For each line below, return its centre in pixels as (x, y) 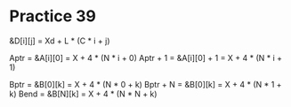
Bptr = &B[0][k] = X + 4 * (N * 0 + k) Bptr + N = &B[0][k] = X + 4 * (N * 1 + (145, 84)
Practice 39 (53, 16)
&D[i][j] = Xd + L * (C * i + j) (60, 41)
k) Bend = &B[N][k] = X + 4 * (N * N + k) (83, 94)
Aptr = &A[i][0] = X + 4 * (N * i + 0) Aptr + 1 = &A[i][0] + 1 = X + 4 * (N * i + (146, 57)
